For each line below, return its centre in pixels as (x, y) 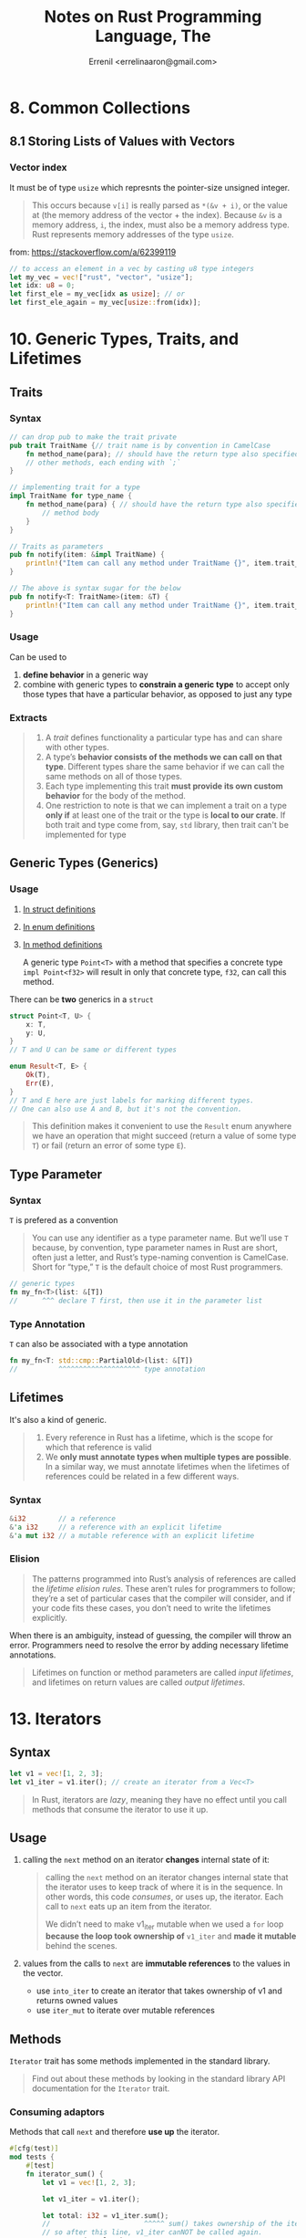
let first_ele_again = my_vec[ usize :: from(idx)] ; (106, 303)
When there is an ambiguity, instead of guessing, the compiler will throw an (150, 1635)
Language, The (153, 36)
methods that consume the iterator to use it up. (120, 1809)
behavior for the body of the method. (116, 796)
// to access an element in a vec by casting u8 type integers (132, 268)
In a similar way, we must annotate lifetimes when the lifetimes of (167, 1466)
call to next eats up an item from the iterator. (128, 1907)
